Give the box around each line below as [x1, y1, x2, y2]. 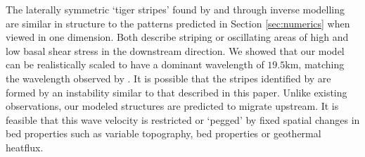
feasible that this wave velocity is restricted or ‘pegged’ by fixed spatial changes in [6, 112, 360, 127]
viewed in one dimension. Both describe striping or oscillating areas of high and [6, 30, 349, 44]
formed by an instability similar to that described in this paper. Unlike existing [6, 84, 347, 99]
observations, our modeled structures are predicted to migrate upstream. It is [6, 99, 339, 113]
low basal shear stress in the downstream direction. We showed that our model [6, 43, 345, 58]
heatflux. [6, 139, 44, 154]
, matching [298, 57, 345, 72]
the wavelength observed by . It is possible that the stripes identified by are [6, 70, 331, 85]
